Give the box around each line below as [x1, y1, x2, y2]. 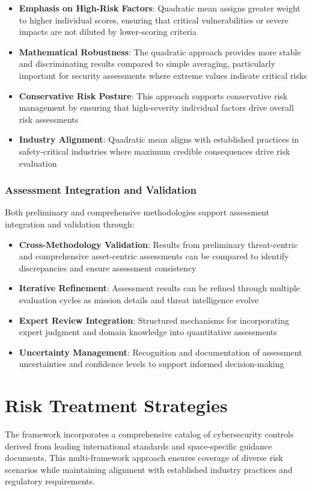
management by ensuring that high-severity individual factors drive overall [19, 101, 294, 114]
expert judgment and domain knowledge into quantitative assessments [19, 326, 277, 338]
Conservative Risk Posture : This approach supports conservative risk [19, 89, 288, 102]
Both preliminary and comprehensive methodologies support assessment [5, 206, 269, 218]
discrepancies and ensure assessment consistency [19, 261, 197, 274]
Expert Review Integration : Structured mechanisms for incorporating [19, 313, 289, 326]
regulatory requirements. [5, 475, 95, 487]
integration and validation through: [5, 217, 135, 230]
